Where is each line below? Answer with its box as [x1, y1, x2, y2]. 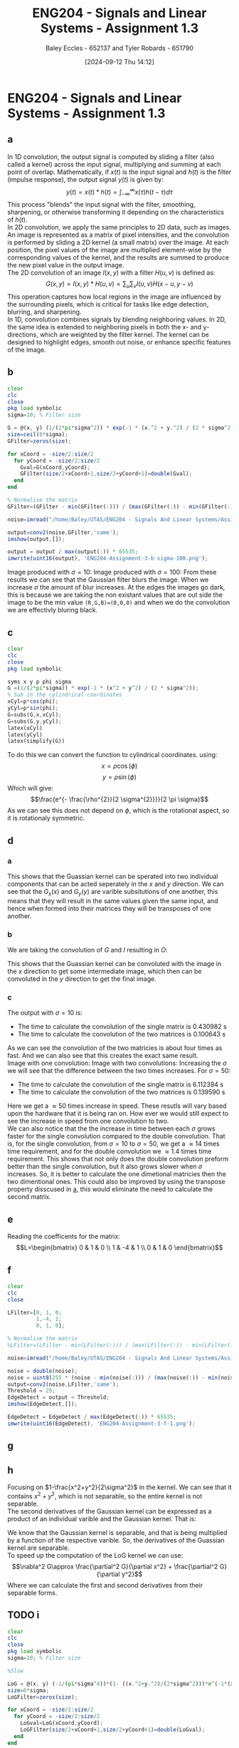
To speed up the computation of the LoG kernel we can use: [7, 1551, 184, 1559]
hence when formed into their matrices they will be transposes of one [7, 904, 211, 912]
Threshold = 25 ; [7, 1387, 55, 1394]
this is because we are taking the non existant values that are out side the [7, 590, 223, 600]
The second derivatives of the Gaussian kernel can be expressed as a [7, 1506, 212, 1516]
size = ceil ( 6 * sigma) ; [7, 431, 69, 438]
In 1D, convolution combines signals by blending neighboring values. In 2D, [7, 315, 226, 324]
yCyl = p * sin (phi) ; [7, 704, 59, 711]
